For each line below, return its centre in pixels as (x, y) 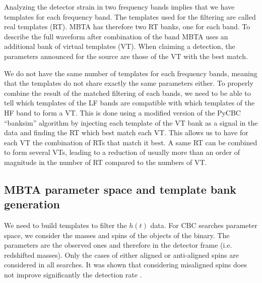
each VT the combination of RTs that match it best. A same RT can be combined (131, 142)
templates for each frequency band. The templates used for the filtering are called (130, 16)
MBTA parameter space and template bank (120, 189)
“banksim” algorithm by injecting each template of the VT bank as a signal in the (131, 122)
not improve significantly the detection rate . (73, 275)
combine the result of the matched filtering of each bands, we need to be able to (127, 93)
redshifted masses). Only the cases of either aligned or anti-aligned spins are (121, 254)
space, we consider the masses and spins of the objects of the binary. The (117, 235)
